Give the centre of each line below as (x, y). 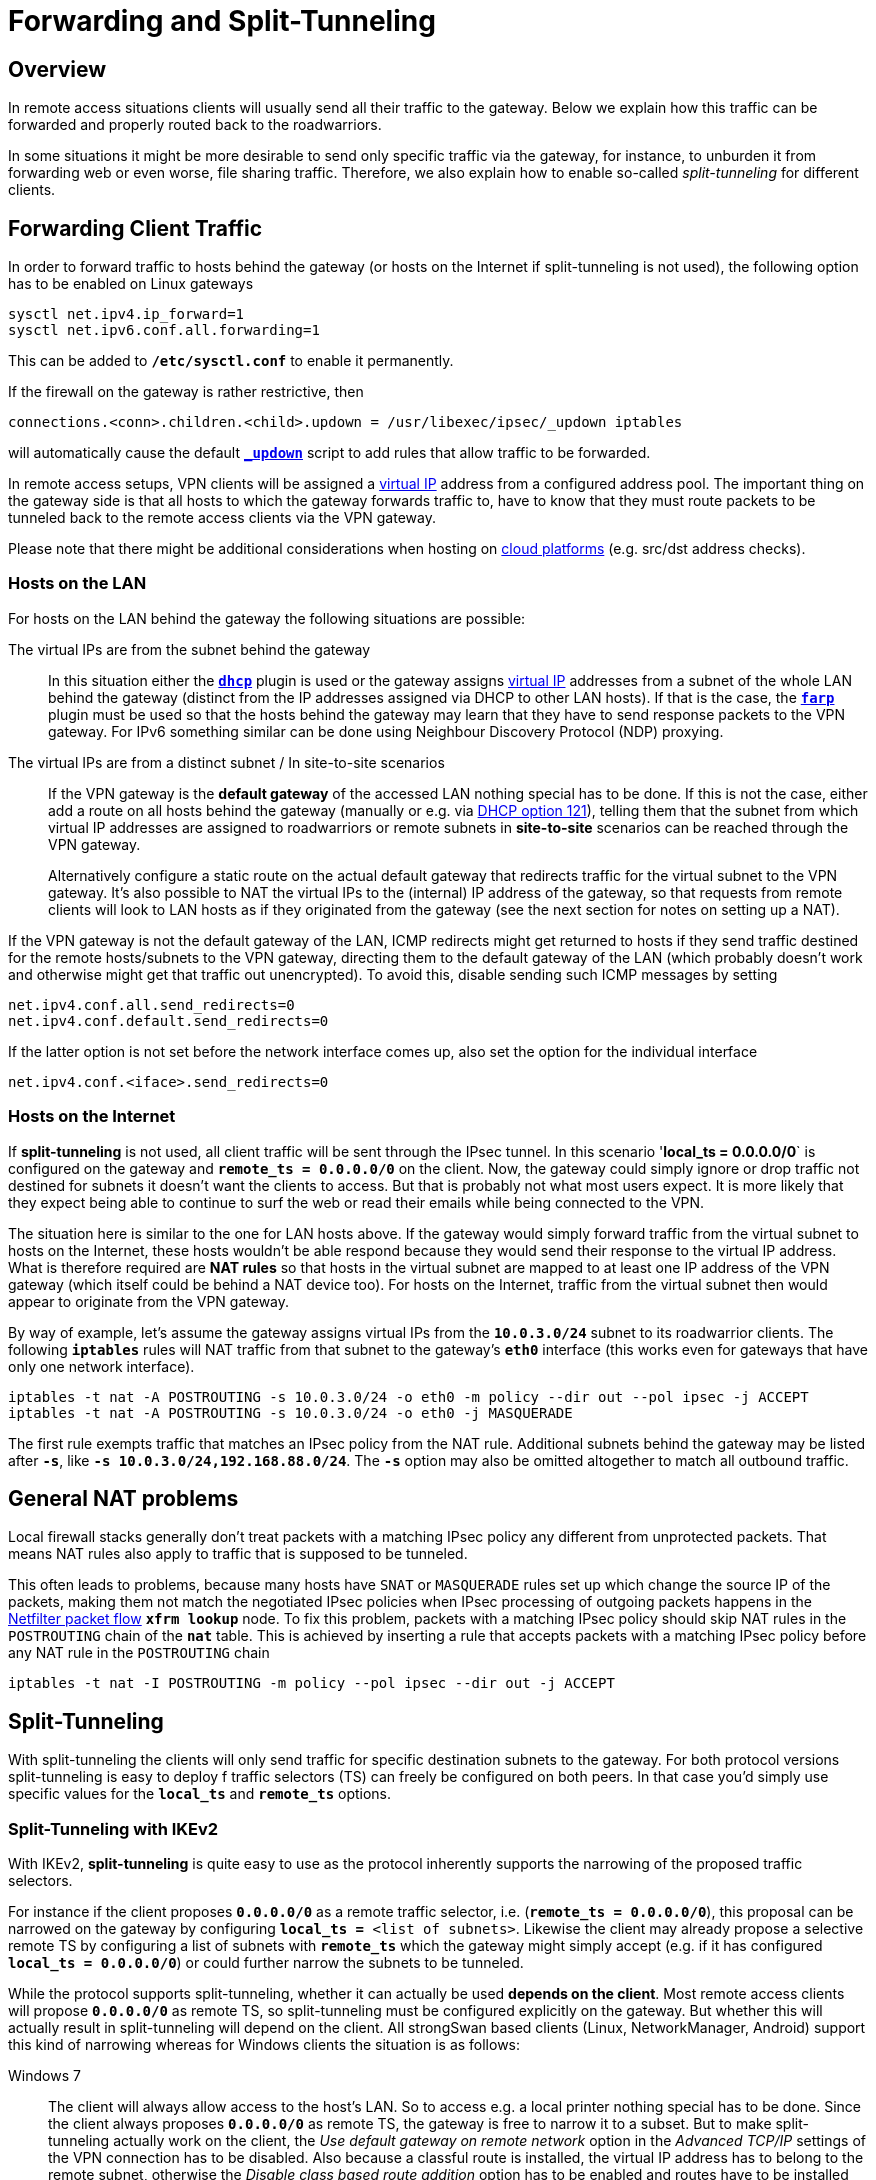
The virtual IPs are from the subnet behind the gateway (189, 649)
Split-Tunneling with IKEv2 (113, 1828)
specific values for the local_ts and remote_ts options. (200, 1794)
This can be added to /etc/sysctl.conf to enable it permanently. (231, 361)
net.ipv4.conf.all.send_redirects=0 (151, 1004)
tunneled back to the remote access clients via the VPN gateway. (222, 518)
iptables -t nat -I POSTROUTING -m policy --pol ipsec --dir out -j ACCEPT (311, 1683)
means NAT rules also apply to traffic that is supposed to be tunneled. (238, 1554)
